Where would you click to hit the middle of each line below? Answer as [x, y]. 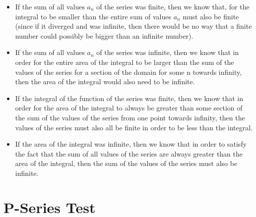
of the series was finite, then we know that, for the [173, 6]
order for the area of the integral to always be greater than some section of [129, 108]
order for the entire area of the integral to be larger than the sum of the [125, 62]
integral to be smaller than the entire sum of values [93, 16]
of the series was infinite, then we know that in [168, 52]
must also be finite [211, 16]
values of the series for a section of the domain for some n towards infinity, [128, 72]
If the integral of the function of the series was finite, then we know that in [129, 98]
